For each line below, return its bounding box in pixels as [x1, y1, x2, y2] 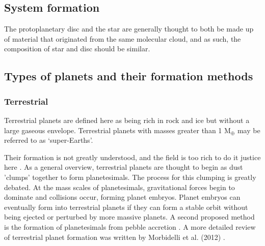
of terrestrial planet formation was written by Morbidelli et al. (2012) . [4, 231, 225, 242]
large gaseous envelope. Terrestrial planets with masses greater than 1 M [4, 125, 231, 135]
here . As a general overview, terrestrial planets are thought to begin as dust [4, 162, 243, 172]
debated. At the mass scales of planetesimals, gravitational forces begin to [4, 181, 235, 192]
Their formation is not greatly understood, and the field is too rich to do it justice [4, 151, 261, 162]
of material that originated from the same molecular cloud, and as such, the [4, 33, 241, 44]
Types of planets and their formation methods [4, 68, 253, 84]
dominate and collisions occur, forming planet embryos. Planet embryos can [4, 192, 241, 202]
